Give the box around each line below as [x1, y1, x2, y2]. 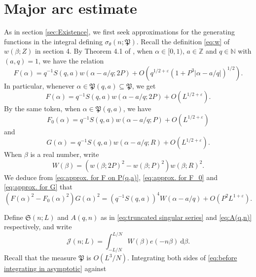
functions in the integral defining [4, 36, 103, 46]
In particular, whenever [4, 80, 74, 91]
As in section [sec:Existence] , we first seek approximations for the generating [4, 27, 235, 37]
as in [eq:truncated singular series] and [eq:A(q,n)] [101, 212, 252, 222]
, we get [132, 80, 156, 91]
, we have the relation [38, 55, 104, 65]
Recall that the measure [4, 252, 76, 263]
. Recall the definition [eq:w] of [136, 36, 230, 46]
